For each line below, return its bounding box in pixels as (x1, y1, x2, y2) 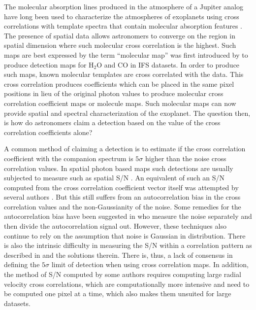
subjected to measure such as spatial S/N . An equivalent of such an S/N (4, 172, 225, 183)
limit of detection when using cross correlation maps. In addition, (51, 259, 249, 270)
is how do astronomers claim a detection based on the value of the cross (4, 117, 221, 128)
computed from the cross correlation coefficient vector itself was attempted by (4, 182, 239, 192)
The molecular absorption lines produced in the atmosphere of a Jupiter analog (4, 1, 243, 11)
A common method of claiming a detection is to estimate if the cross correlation (4, 143, 246, 154)
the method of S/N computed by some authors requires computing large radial (4, 269, 241, 279)
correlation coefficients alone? (4, 127, 93, 137)
